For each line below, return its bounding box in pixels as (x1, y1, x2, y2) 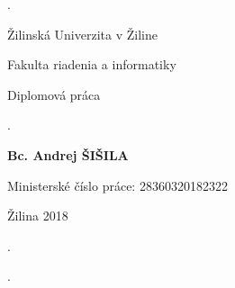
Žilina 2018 (7, 206, 68, 225)
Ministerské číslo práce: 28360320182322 (7, 175, 228, 194)
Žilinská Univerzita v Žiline (7, 24, 158, 43)
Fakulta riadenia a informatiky (7, 55, 176, 74)
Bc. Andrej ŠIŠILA (7, 145, 129, 164)
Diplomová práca (7, 85, 101, 103)
